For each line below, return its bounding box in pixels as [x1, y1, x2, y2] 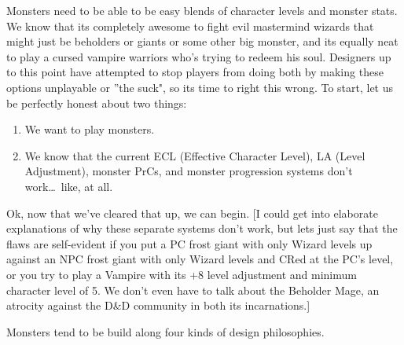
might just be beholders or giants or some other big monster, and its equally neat [6, 33, 398, 50]
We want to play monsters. [24, 121, 155, 138]
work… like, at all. [24, 178, 113, 194]
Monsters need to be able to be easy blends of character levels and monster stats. [6, 2, 398, 18]
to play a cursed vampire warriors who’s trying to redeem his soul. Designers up [6, 48, 391, 64]
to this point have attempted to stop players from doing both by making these [6, 64, 384, 80]
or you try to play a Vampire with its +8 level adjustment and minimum [6, 266, 357, 282]
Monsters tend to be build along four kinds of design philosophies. [6, 323, 325, 339]
